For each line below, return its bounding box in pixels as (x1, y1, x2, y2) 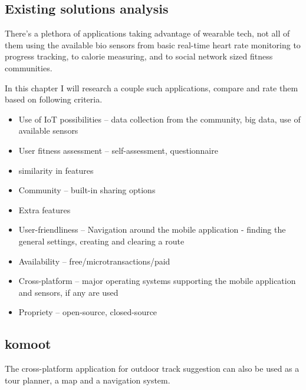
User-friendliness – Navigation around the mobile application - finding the (18, 223, 286, 236)
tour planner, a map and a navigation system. (5, 374, 170, 386)
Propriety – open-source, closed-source (18, 306, 157, 318)
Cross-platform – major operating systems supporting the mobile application (18, 275, 296, 287)
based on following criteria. (5, 93, 103, 105)
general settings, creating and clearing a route (18, 234, 185, 247)
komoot (5, 335, 51, 353)
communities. (5, 61, 52, 74)
